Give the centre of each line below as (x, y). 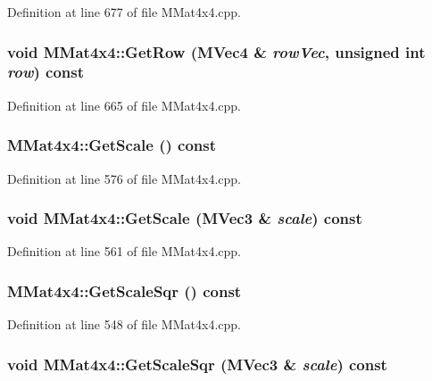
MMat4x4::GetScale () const (112, 145)
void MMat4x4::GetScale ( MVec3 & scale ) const (185, 218)
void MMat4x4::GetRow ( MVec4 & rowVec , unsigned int (216, 51)
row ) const (46, 72)
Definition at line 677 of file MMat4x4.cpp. (124, 12)
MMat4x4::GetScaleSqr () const (125, 290)
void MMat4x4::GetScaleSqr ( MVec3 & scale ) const (197, 364)
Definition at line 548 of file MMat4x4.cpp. (124, 324)
